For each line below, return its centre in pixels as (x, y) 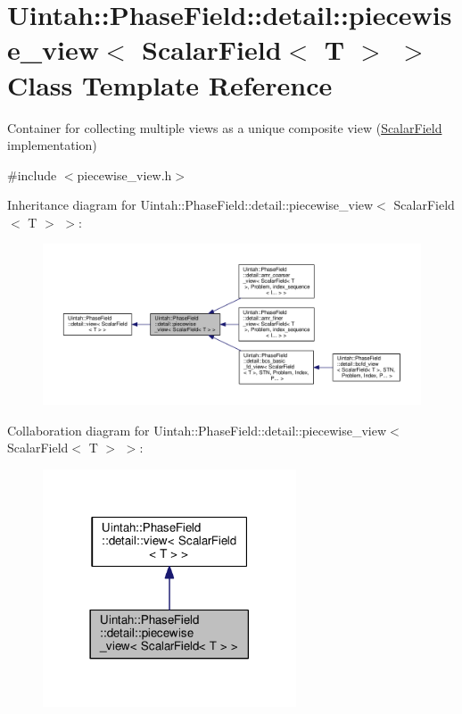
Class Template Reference (170, 84)
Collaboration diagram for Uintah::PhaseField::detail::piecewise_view (197, 430)
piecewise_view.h (124, 174)
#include (32, 174)
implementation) (52, 145)
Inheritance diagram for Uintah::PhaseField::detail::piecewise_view (190, 205)
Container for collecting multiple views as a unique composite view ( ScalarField (225, 127)
